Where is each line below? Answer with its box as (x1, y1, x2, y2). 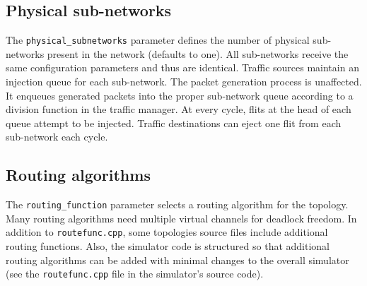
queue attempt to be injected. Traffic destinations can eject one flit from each (6, 115, 342, 130)
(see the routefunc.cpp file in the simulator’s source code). (6, 266, 264, 281)
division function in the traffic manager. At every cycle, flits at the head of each (6, 102, 351, 117)
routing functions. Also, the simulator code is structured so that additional (6, 239, 330, 254)
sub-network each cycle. (6, 129, 108, 144)
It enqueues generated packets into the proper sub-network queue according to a (6, 88, 354, 102)
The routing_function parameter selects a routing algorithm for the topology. (6, 197, 349, 212)
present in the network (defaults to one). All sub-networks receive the (47, 46, 349, 61)
